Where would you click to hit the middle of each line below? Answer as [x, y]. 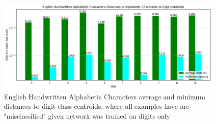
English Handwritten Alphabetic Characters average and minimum [105, 96]
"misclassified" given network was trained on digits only [87, 115]
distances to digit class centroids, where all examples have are [97, 106]
